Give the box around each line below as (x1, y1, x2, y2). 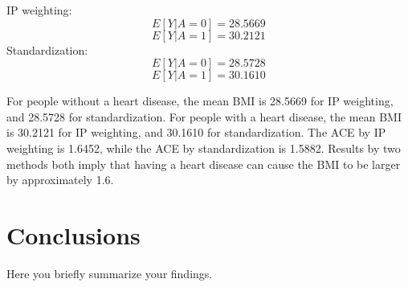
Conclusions (6, 218, 141, 251)
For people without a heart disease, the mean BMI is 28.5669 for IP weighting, (6, 92, 394, 109)
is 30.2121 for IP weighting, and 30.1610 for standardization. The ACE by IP (6, 124, 386, 141)
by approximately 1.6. (6, 171, 114, 188)
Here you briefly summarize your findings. (6, 264, 213, 281)
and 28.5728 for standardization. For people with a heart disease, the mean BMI (6, 108, 402, 125)
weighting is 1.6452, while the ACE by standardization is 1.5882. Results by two (6, 139, 401, 156)
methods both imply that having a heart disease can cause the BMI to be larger (6, 155, 401, 172)
